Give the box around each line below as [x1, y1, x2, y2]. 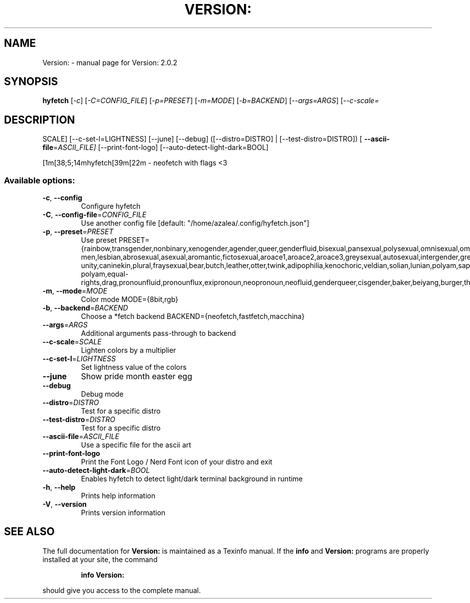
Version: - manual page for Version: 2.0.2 [42, 58, 178, 67]
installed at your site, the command [42, 555, 158, 564]
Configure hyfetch [81, 202, 141, 211]
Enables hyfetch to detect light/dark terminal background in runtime [81, 474, 303, 483]
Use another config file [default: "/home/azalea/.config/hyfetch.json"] [81, 219, 310, 228]
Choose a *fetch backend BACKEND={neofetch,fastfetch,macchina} [81, 312, 305, 321]
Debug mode [81, 390, 123, 399]
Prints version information [81, 508, 166, 517]
